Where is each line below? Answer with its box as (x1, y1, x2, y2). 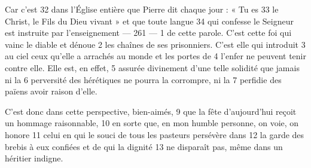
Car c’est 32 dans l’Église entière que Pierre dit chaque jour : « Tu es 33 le (5, 3, 279, 15)
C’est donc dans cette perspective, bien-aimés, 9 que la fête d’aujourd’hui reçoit (5, 105, 297, 117)
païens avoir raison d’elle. (5, 85, 97, 97)
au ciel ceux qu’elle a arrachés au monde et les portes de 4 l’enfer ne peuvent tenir (5, 50, 306, 62)
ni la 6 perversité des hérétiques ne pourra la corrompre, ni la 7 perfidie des (5, 73, 282, 85)
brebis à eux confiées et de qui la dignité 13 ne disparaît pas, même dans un (5, 140, 283, 152)
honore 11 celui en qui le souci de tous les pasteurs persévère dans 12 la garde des (5, 128, 304, 140)
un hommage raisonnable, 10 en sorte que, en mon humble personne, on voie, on (5, 117, 299, 129)
